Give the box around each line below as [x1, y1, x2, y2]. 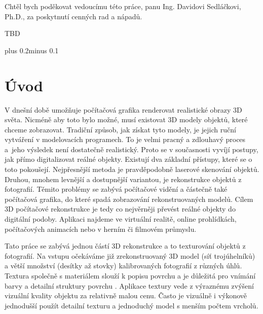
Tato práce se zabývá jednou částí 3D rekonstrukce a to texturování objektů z [5, 240, 246, 251]
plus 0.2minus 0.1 [5, 45, 59, 55]
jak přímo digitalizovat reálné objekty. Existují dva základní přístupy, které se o [5, 154, 252, 164]
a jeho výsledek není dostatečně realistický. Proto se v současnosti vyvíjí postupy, [5, 144, 258, 154]
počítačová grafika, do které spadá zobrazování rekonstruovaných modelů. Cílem [5, 193, 253, 204]
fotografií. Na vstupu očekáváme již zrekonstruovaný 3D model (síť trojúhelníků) [5, 250, 255, 261]
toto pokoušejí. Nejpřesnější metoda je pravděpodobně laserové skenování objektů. [5, 164, 259, 175]
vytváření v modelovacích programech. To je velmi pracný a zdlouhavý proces [5, 134, 246, 145]
